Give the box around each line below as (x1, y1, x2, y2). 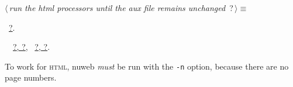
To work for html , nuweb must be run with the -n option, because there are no (5, 60, 289, 72)
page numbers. (5, 71, 57, 84)
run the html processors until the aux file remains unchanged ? (9, 2, 233, 13)
